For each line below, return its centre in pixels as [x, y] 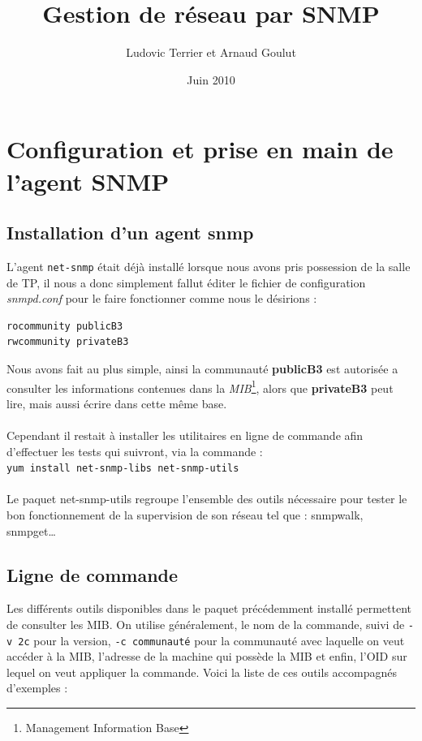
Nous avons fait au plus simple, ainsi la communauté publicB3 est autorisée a [202, 368]
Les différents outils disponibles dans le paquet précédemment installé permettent [209, 608]
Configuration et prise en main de [200, 149]
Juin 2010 [211, 79]
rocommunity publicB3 [65, 326]
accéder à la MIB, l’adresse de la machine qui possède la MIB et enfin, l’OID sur [207, 656]
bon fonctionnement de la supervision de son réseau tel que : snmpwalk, [185, 514]
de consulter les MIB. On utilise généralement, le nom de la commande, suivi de [206, 624]
